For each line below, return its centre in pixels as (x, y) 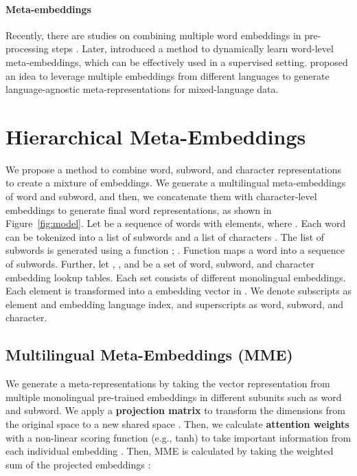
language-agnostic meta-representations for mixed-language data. (142, 89)
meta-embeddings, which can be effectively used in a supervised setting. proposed (177, 62)
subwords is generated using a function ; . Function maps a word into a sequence (175, 250)
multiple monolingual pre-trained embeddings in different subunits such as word (174, 397)
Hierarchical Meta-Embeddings (156, 136)
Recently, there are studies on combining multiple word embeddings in (153, 35)
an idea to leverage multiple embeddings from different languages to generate (168, 75)
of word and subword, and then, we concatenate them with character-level (161, 196)
